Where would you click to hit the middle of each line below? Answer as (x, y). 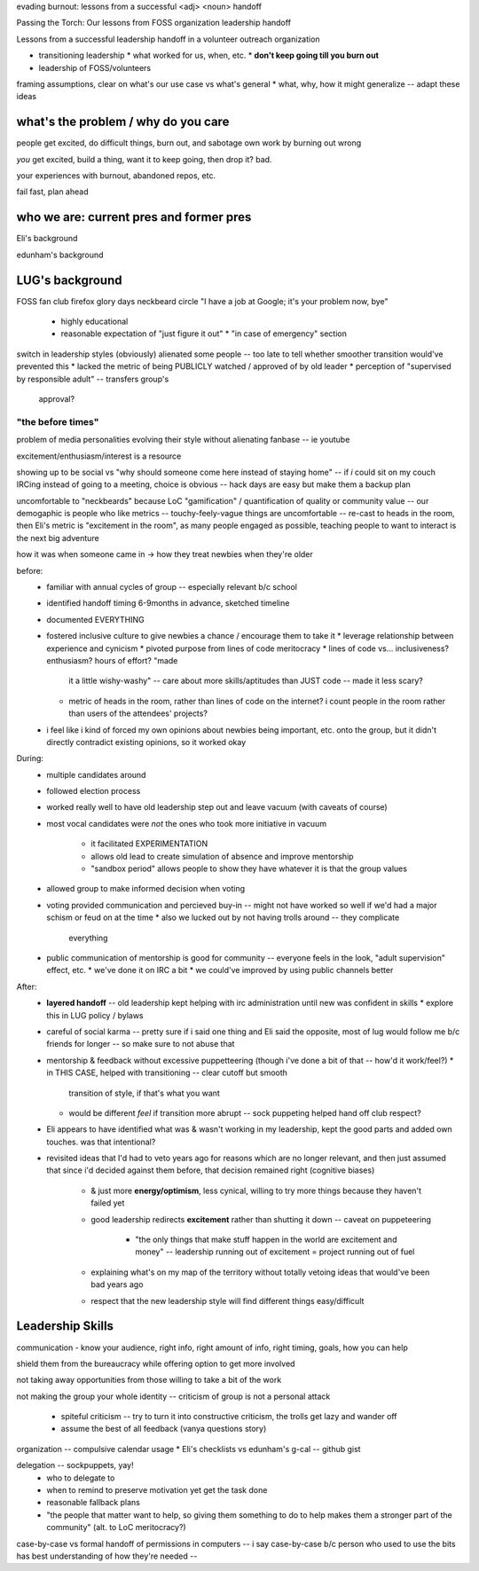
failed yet (108, 1203)
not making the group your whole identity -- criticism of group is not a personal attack (173, 1396)
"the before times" (58, 421)
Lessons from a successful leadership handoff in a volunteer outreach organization (168, 39)
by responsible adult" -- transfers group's (93, 379)
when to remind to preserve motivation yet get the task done (157, 1490)
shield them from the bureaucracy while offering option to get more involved (156, 1363)
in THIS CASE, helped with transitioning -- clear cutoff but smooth (167, 1072)
